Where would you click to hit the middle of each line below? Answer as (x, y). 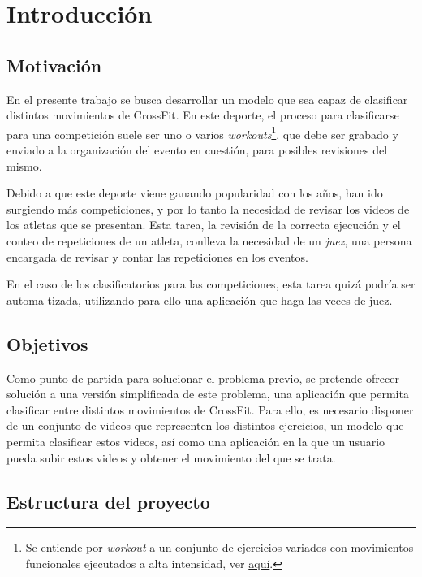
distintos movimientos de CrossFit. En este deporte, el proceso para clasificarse (203, 115)
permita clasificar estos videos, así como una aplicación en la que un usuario (196, 441)
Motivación (54, 65)
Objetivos (47, 343)
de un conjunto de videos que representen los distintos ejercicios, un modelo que (205, 425)
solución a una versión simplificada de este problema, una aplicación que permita (208, 394)
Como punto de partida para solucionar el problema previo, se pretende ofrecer (203, 377)
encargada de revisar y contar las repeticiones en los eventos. (157, 256)
